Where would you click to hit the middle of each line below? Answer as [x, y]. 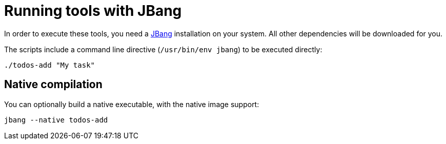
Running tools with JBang [93, 11]
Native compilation [53, 85]
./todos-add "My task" [50, 65]
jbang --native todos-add [56, 120]
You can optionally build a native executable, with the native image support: [132, 104]
